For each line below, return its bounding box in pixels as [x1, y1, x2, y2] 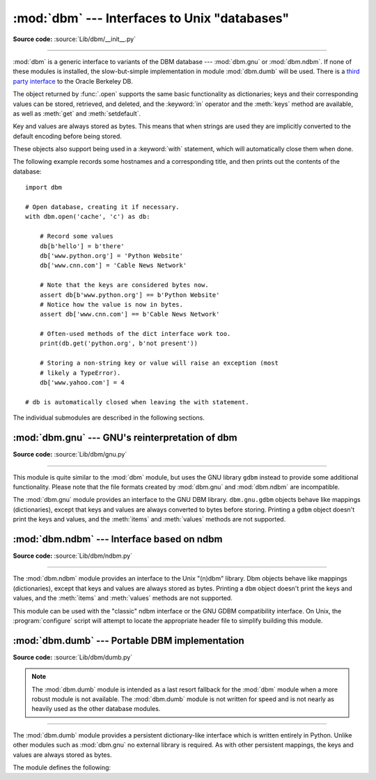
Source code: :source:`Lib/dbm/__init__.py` [13, 35, 136, 43]
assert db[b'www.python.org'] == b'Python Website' [39, 291, 220, 299]
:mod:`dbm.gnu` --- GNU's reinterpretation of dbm [13, 432, 237, 444]
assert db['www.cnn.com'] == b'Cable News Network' [39, 310, 220, 319]
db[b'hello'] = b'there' [39, 242, 125, 250]
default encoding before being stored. [13, 132, 122, 140]
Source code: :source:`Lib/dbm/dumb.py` [13, 652, 132, 662]
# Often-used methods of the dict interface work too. [39, 330, 231, 338]
